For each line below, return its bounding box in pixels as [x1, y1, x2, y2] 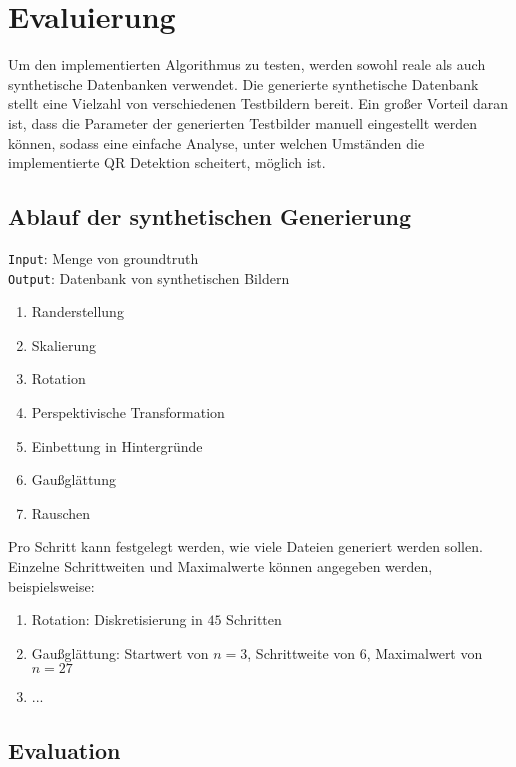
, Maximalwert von [366, 642, 483, 663]
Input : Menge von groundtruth [8, 247, 199, 268]
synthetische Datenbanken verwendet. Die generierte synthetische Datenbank [8, 73, 479, 94]
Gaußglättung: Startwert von [31, 642, 209, 663]
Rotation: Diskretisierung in [31, 609, 203, 630]
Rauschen [31, 502, 91, 523]
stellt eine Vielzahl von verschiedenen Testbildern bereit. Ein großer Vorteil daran [8, 93, 509, 114]
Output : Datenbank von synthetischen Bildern [8, 267, 290, 288]
